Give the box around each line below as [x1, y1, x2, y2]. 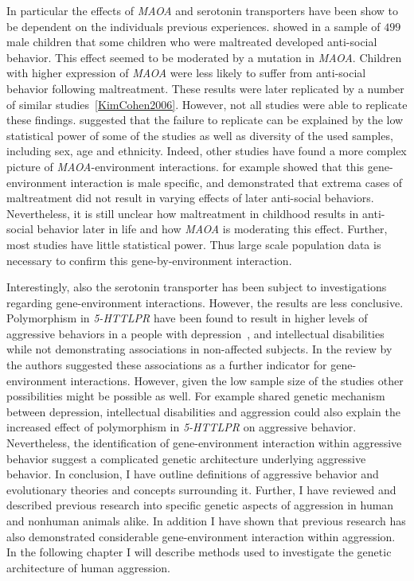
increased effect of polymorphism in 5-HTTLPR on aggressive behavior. [6, 419, 357, 435]
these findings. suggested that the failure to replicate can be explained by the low [6, 111, 404, 128]
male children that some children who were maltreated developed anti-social [6, 33, 377, 50]
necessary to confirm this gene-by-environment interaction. [6, 252, 292, 268]
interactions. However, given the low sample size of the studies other [70, 372, 404, 388]
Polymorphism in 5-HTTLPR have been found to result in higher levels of [6, 310, 368, 326]
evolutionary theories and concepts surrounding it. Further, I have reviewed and [6, 481, 396, 497]
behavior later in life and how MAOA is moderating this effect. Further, [37, 220, 388, 237]
